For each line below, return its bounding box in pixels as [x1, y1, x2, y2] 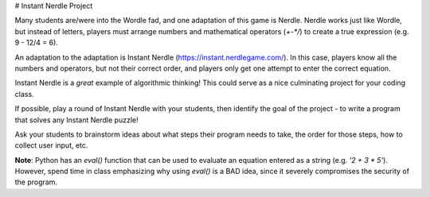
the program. [14, 177, 57, 187]
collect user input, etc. [14, 141, 88, 150]
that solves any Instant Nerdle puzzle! [14, 115, 139, 125]
